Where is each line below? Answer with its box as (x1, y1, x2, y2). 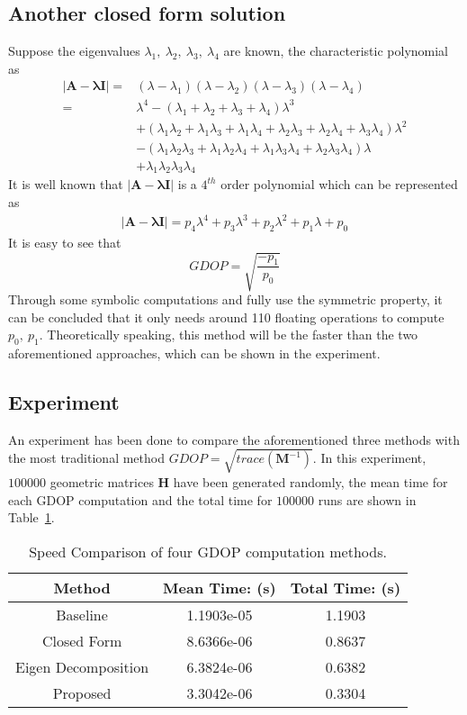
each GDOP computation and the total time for (8, 490, 273, 509)
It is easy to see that (8, 232, 121, 251)
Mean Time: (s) (163, 576, 276, 598)
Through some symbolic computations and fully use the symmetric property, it (8, 290, 443, 308)
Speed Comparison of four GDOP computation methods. (29, 540, 387, 562)
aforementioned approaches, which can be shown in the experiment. (8, 343, 381, 362)
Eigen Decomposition (15, 656, 149, 677)
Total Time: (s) (290, 576, 401, 598)
